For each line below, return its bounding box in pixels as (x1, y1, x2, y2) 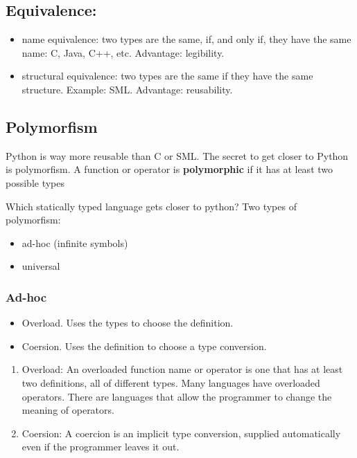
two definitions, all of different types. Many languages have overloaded (21, 375, 320, 390)
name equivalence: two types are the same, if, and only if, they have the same (21, 32, 351, 46)
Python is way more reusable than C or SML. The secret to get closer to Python (6, 148, 349, 163)
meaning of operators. (21, 403, 114, 417)
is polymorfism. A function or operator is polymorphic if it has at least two (6, 162, 333, 176)
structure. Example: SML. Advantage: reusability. (21, 82, 233, 96)
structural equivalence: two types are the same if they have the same (21, 68, 313, 83)
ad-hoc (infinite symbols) (21, 235, 128, 250)
